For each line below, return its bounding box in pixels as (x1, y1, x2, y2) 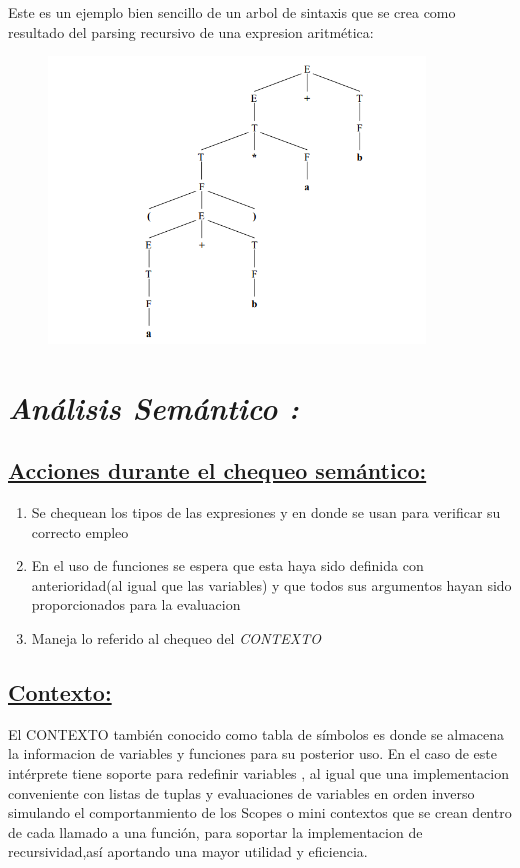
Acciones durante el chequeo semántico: (8, 455, 427, 486)
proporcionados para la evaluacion (31, 594, 241, 615)
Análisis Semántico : (8, 386, 299, 428)
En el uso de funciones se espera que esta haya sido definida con (31, 555, 424, 576)
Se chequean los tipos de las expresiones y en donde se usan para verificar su (31, 502, 501, 523)
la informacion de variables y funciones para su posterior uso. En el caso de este (8, 743, 497, 764)
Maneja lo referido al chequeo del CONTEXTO (31, 628, 321, 649)
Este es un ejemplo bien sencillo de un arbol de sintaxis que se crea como (8, 2, 456, 22)
